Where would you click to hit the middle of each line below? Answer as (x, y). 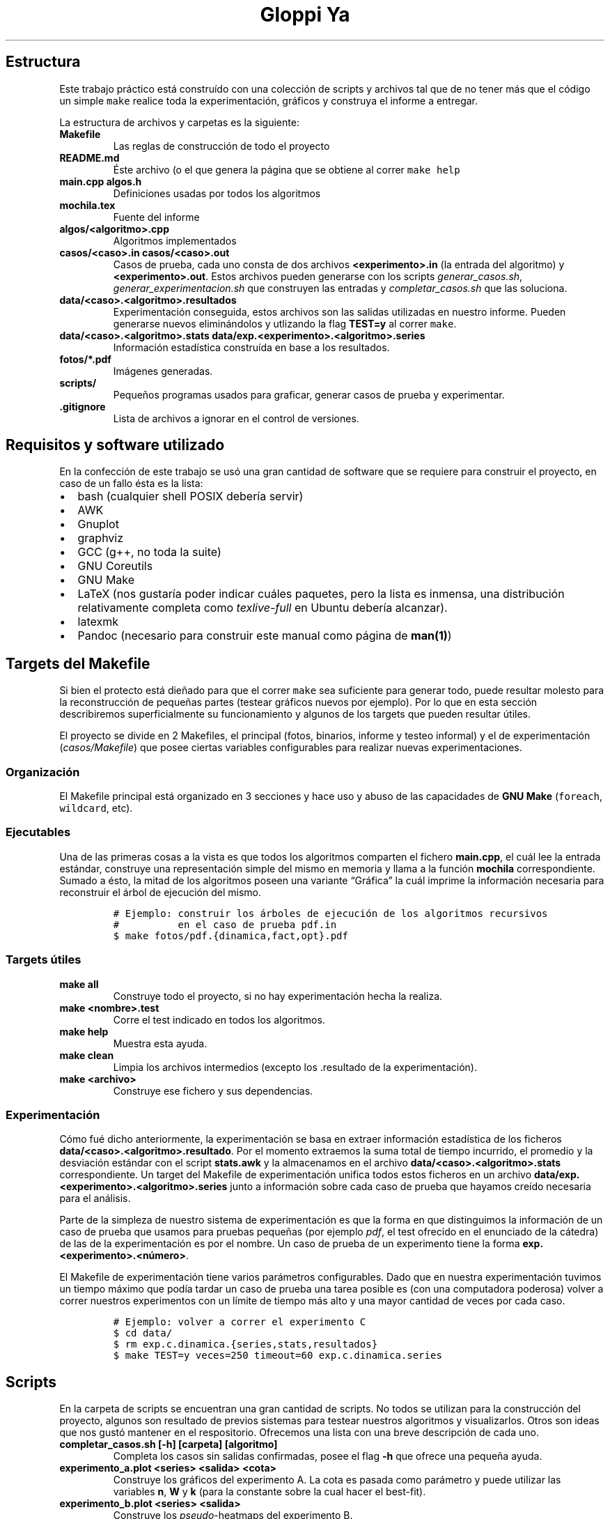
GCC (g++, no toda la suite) (149, 552)
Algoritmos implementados (175, 240)
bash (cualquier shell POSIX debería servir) (190, 496)
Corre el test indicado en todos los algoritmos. (219, 1019)
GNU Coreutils (115, 566)
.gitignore (83, 406)
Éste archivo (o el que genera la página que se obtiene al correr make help (287, 169)
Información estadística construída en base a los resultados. (251, 347)
